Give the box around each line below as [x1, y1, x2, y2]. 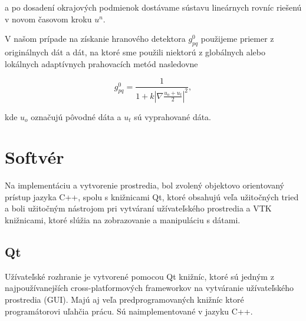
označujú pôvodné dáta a [31, 110, 121, 123]
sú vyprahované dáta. [134, 110, 212, 123]
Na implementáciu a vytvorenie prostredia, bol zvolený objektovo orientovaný [5, 179, 284, 191]
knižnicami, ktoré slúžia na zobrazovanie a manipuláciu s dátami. [5, 214, 241, 226]
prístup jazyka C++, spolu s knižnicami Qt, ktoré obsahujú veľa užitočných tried [5, 190, 299, 203]
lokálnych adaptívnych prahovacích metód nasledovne [5, 57, 198, 70]
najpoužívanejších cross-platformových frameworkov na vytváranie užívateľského [5, 282, 294, 294]
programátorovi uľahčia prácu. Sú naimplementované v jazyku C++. [5, 305, 253, 317]
